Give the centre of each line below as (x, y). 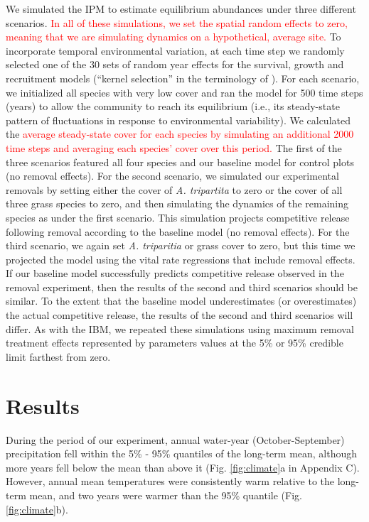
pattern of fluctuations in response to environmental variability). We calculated (178, 120)
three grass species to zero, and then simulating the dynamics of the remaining (177, 203)
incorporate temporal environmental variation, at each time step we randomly (175, 50)
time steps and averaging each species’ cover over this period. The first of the (174, 147)
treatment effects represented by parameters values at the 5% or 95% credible (175, 343)
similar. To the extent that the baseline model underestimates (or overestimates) (181, 301)
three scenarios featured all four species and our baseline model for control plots (180, 162)
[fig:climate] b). (37, 509)
